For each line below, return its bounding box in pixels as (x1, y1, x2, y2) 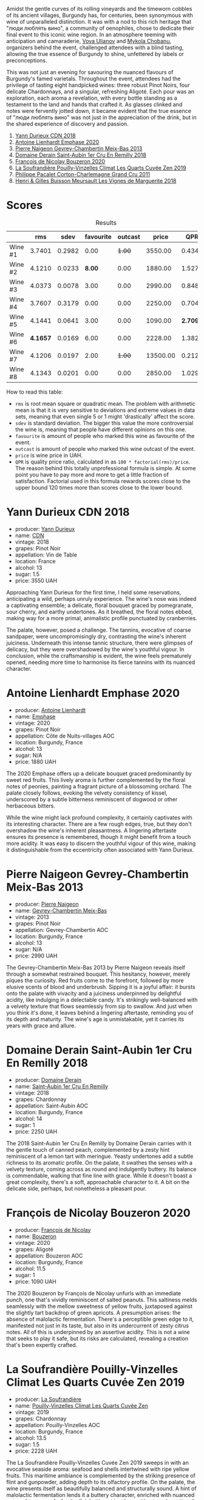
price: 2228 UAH (15, 1447, 58, 1454)
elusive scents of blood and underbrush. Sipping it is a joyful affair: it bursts (6, 983, 195, 990)
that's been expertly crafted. (6, 1341, 78, 1348)
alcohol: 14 (15, 1115, 42, 1122)
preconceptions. (6, 57, 47, 64)
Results (95, 218, 117, 227)
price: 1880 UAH (15, 758, 56, 765)
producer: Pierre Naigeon (15, 900, 79, 908)
